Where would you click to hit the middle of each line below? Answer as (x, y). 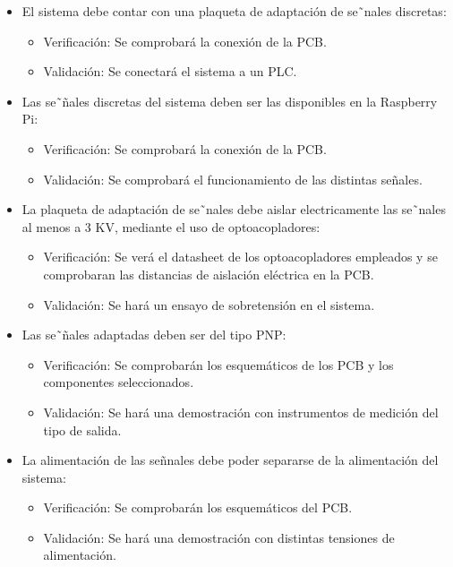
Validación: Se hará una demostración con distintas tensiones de (219, 537)
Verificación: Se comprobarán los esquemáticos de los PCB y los (218, 364)
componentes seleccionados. (119, 382)
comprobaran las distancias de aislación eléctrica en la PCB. (209, 274)
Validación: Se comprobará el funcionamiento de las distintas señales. (233, 179)
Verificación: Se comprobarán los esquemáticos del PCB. (198, 507)
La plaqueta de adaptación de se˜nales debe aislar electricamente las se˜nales (234, 209)
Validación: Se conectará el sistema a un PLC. (170, 71)
